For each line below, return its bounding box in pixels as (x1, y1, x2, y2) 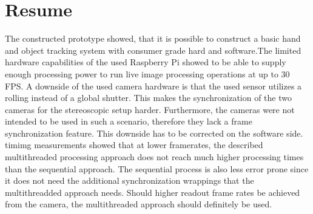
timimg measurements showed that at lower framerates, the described (5, 138, 263, 151)
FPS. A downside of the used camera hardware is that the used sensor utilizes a (5, 79, 302, 92)
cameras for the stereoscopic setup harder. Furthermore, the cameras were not (5, 103, 295, 115)
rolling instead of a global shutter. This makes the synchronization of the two (5, 91, 292, 104)
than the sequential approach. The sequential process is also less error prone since (5, 162, 309, 175)
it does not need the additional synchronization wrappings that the (5, 174, 254, 187)
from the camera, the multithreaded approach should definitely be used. (5, 198, 272, 210)
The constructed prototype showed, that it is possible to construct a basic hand (5, 32, 301, 45)
